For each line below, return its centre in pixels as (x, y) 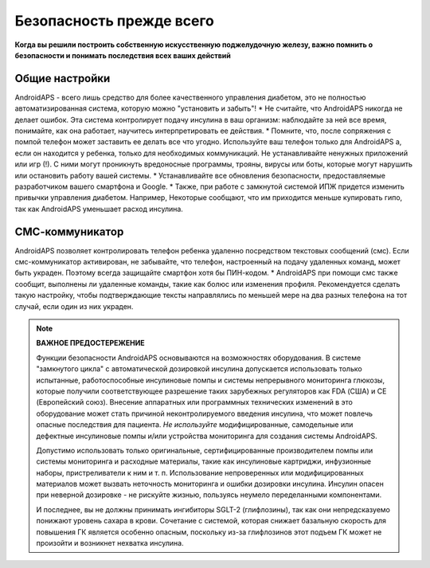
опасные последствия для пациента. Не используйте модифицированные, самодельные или (195, 425)
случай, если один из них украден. (74, 306)
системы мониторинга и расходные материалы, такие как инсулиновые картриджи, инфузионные (204, 461)
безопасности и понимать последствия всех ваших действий (123, 55)
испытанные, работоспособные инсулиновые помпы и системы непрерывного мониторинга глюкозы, (211, 380)
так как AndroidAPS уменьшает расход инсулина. (99, 209)
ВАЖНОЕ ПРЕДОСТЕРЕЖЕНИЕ (90, 343)
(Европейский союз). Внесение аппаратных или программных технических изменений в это (195, 402)
